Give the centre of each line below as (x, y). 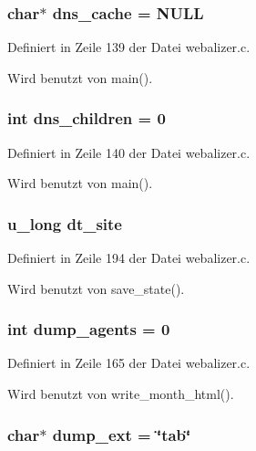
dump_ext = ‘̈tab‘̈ (122, 434)
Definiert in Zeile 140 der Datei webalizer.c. (129, 152)
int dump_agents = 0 (89, 329)
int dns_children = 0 (87, 118)
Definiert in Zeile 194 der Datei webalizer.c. (129, 258)
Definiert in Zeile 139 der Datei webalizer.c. (129, 47)
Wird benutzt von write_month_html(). (121, 394)
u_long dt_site (65, 223)
